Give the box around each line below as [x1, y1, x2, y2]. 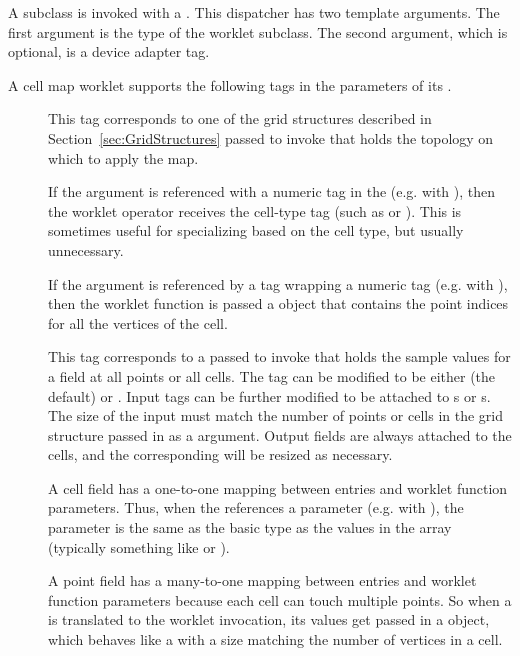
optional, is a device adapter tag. [8, 41, 210, 62]
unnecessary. [48, 239, 124, 260]
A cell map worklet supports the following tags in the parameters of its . [8, 74, 452, 95]
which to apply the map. [48, 147, 199, 168]
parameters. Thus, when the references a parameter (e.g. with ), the [48, 497, 464, 518]
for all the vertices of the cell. [48, 312, 228, 333]
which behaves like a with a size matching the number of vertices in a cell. [48, 629, 503, 650]
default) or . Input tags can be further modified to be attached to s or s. [48, 385, 491, 406]
